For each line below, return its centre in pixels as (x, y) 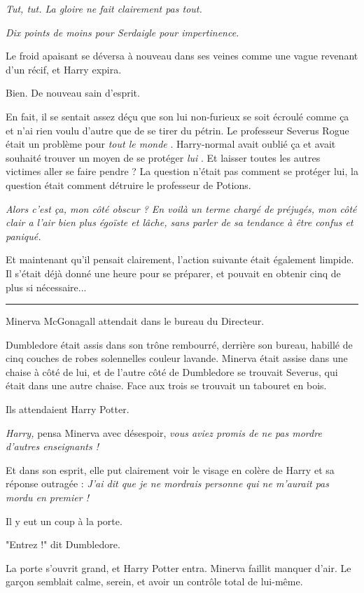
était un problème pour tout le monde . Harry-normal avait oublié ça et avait (171, 144)
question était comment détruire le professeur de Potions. (128, 184)
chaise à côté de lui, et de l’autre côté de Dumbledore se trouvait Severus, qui (172, 371)
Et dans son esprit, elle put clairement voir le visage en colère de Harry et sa (170, 469)
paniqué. (23, 236)
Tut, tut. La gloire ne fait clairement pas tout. (104, 8)
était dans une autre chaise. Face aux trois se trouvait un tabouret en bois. (166, 385)
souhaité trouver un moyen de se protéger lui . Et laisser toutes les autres (163, 157)
